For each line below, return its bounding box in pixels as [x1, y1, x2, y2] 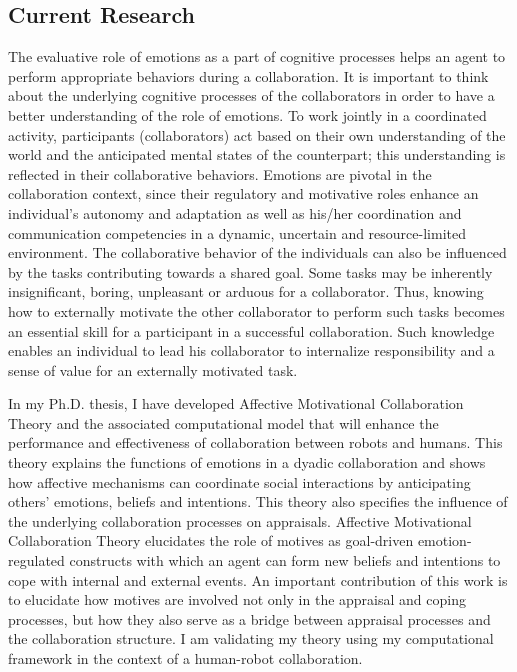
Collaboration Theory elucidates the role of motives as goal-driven [8, 530, 414, 551]
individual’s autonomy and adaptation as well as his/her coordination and [8, 202, 462, 223]
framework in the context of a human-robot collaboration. [8, 648, 363, 669]
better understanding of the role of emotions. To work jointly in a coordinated [8, 104, 487, 125]
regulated [8, 550, 65, 571]
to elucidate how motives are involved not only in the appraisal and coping [8, 589, 466, 610]
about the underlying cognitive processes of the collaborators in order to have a [8, 85, 495, 106]
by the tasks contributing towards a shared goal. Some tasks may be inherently [8, 261, 493, 282]
